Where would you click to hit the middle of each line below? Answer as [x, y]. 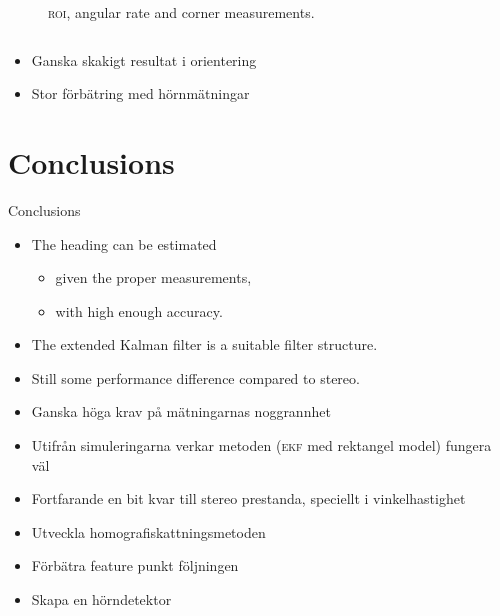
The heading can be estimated [124, 243]
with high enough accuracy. [139, 310]
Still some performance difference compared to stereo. [195, 377]
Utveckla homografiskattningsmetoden [148, 531]
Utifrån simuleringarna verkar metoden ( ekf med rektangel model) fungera [261, 445]
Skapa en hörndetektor [101, 599]
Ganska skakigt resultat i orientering [144, 59]
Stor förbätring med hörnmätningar [140, 93]
